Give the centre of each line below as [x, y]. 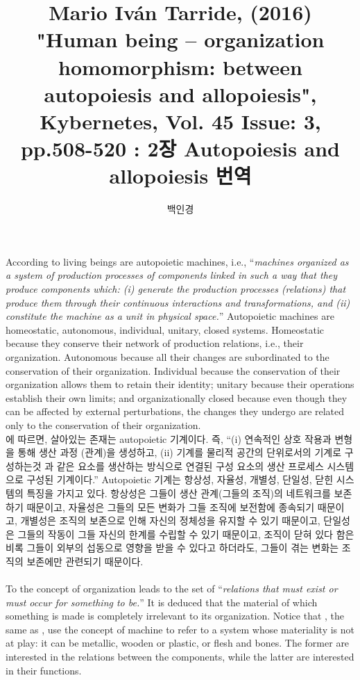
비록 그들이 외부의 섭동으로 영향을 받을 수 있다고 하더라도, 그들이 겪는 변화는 [172, 548]
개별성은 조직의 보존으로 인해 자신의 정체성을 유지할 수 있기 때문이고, [170, 520]
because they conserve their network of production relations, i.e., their [155, 343]
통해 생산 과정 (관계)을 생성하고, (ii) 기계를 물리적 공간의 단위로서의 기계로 [180, 452]
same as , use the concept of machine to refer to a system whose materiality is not [180, 629]
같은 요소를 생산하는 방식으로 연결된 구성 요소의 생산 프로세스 [190, 466]
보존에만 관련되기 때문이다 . [85, 561]
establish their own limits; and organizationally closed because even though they [177, 397]
